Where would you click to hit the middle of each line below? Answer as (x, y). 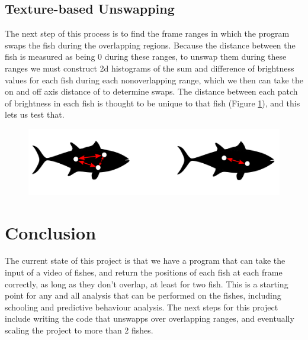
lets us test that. (35, 114)
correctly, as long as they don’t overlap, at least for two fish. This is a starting (147, 284)
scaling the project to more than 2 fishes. (79, 330)
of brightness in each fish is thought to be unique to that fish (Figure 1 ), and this (153, 103)
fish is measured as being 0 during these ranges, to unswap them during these (146, 56)
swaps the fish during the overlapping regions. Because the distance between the (150, 45)
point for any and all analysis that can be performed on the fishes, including (143, 295)
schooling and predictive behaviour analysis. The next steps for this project (142, 307)
